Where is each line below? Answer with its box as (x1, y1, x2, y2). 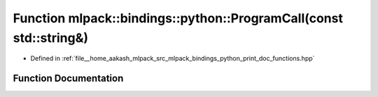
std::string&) (13, 30, 89, 45)
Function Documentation (13, 73, 124, 84)
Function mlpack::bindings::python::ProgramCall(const (13, 10, 343, 26)
